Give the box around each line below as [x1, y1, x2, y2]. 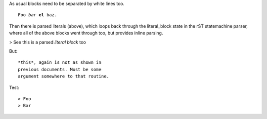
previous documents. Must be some [18, 67, 101, 72]
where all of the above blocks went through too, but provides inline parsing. [9, 30, 163, 36]
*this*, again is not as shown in [18, 60, 101, 65]
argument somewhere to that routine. [18, 74, 110, 79]
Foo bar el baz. [18, 12, 57, 18]
